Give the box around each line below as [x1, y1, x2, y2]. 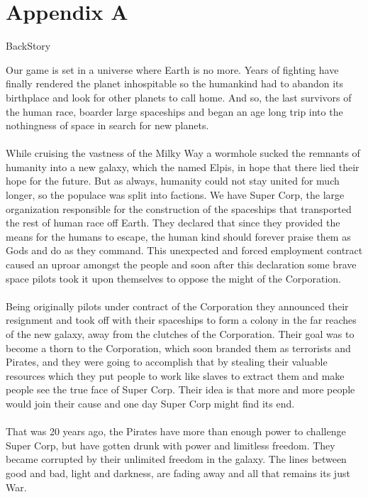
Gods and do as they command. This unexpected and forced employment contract [6, 243, 363, 258]
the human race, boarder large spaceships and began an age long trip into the [6, 104, 343, 119]
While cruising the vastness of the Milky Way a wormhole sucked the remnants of [6, 146, 360, 160]
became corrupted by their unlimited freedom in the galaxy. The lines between [6, 452, 347, 466]
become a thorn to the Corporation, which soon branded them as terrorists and [6, 340, 351, 355]
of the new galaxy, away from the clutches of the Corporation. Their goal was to [6, 327, 355, 341]
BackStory [6, 38, 51, 53]
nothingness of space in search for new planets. [6, 118, 209, 133]
